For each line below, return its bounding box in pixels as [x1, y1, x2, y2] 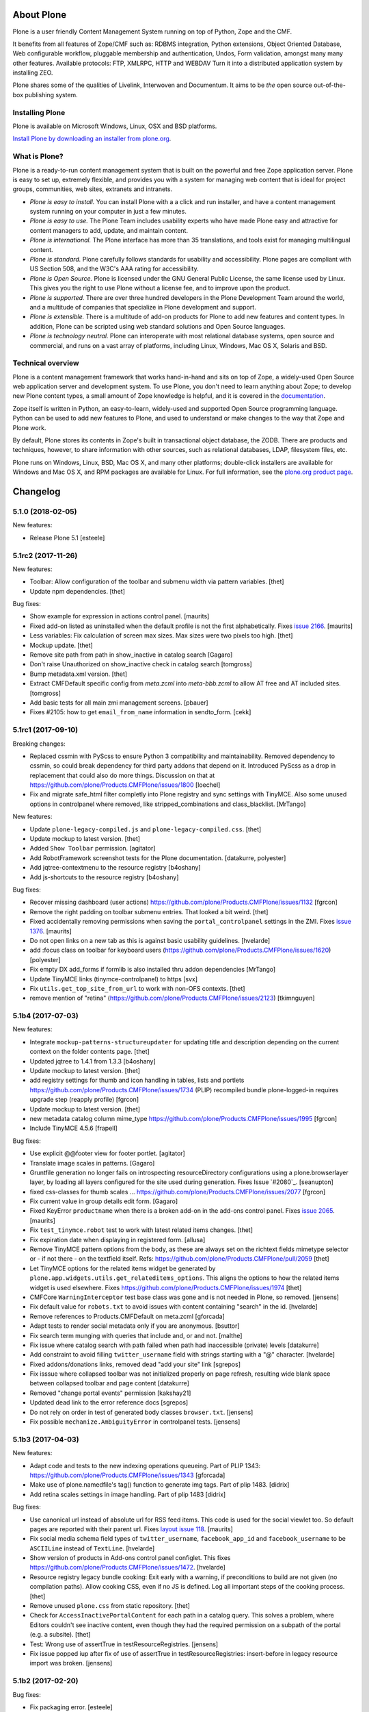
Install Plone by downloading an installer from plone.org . [12, 134, 172, 143]
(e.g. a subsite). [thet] [29, 1631, 91, 1639]
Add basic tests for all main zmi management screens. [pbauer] [29, 698, 208, 707]
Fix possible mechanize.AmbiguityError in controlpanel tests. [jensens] [29, 1418, 241, 1426]
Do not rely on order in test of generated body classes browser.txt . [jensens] [29, 1408, 254, 1416]
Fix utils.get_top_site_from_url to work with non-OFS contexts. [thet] [29, 984, 245, 992]
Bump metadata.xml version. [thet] [29, 670, 128, 678]
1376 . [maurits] [29, 927, 72, 935]
